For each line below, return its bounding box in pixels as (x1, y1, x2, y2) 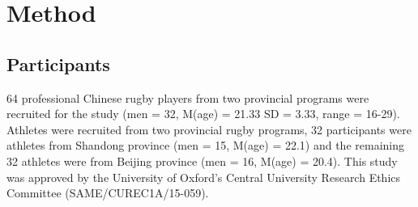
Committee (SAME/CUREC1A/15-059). (6, 184, 209, 201)
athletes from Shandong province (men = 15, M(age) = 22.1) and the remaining (6, 137, 404, 154)
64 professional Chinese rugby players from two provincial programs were (6, 89, 369, 106)
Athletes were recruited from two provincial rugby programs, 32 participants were (6, 120, 412, 137)
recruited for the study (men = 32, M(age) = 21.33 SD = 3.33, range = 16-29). (6, 105, 400, 122)
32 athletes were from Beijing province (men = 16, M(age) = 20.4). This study (6, 152, 398, 169)
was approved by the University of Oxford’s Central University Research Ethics (6, 168, 401, 185)
